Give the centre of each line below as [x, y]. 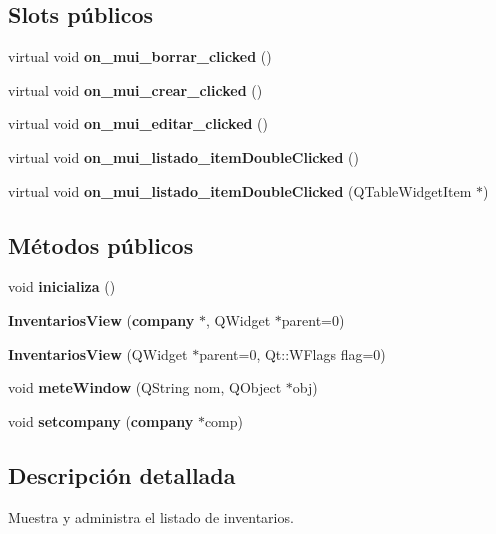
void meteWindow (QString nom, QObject [145, 387]
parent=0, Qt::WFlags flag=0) [292, 353]
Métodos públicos [101, 244]
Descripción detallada [122, 474]
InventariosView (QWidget [98, 353]
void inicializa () [62, 286]
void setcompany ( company [101, 420]
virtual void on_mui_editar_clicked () [138, 123]
